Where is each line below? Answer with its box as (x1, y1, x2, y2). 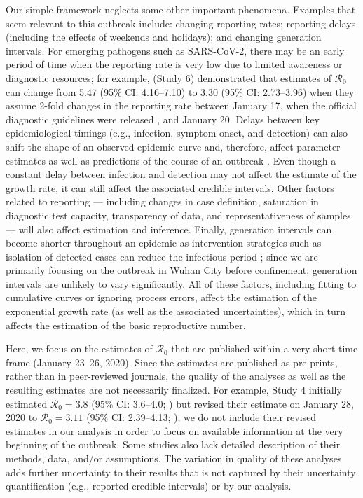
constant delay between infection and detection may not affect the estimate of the (6, 167, 357, 181)
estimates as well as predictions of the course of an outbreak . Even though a (6, 153, 336, 167)
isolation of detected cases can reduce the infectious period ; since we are (6, 249, 318, 263)
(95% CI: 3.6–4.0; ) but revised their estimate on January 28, (91, 396, 354, 410)
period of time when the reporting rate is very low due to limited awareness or (6, 57, 343, 71)
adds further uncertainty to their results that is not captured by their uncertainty (6, 464, 356, 479)
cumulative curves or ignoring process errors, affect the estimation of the (6, 290, 317, 305)
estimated (6, 396, 48, 410)
